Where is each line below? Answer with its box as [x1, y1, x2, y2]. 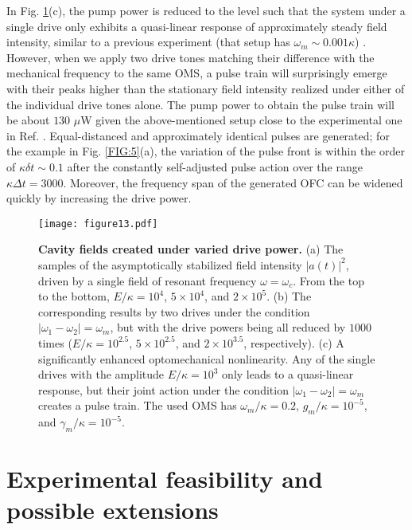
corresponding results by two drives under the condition [38, 303, 310, 320]
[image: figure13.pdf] [38, 218, 158, 230]
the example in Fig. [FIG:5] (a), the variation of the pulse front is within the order [6, 143, 405, 159]
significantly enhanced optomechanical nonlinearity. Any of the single [38, 350, 375, 367]
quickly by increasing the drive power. [6, 190, 192, 206]
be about [6, 112, 50, 128]
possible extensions [6, 493, 219, 526]
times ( [38, 334, 72, 351]
